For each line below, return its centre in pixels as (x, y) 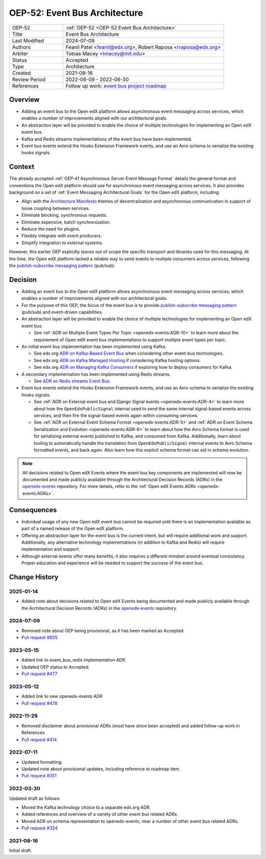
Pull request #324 (39, 828)
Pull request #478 (39, 703)
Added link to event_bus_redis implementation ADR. (74, 660)
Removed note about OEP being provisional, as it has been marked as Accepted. (103, 630)
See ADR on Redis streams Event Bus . (72, 381)
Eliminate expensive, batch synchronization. (66, 222)
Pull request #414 (39, 739)
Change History (34, 577)
